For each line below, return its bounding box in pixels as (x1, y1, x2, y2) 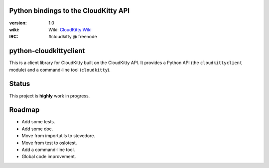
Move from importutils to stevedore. (21, 133, 96, 139)
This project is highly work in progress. (9, 92, 90, 99)
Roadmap (9, 106, 40, 114)
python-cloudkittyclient (9, 47, 85, 55)
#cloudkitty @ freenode (48, 34, 97, 40)
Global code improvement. (21, 154, 76, 160)
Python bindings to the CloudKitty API (9, 6, 130, 15)
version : (9, 20, 27, 26)
